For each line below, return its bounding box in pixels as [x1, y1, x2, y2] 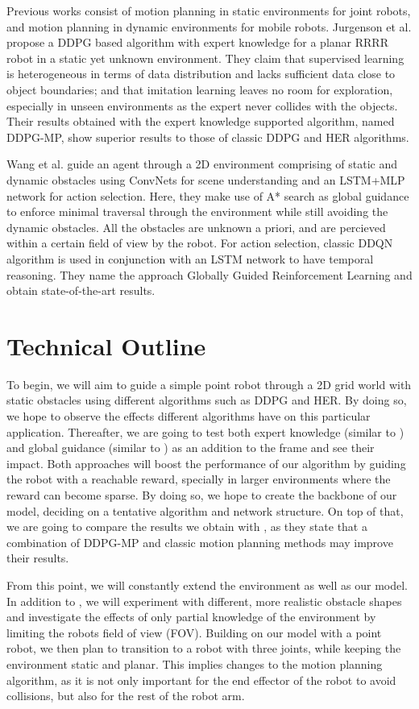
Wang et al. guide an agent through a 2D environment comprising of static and [6, 155, 398, 172]
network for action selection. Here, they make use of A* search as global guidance [6, 187, 409, 204]
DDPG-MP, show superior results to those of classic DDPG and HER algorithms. [6, 128, 409, 145]
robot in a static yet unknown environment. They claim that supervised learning [6, 49, 404, 66]
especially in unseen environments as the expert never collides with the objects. [6, 97, 398, 114]
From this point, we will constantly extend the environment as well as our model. [6, 576, 408, 593]
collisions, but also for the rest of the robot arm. [6, 687, 245, 704]
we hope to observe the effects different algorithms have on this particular [6, 408, 371, 424]
